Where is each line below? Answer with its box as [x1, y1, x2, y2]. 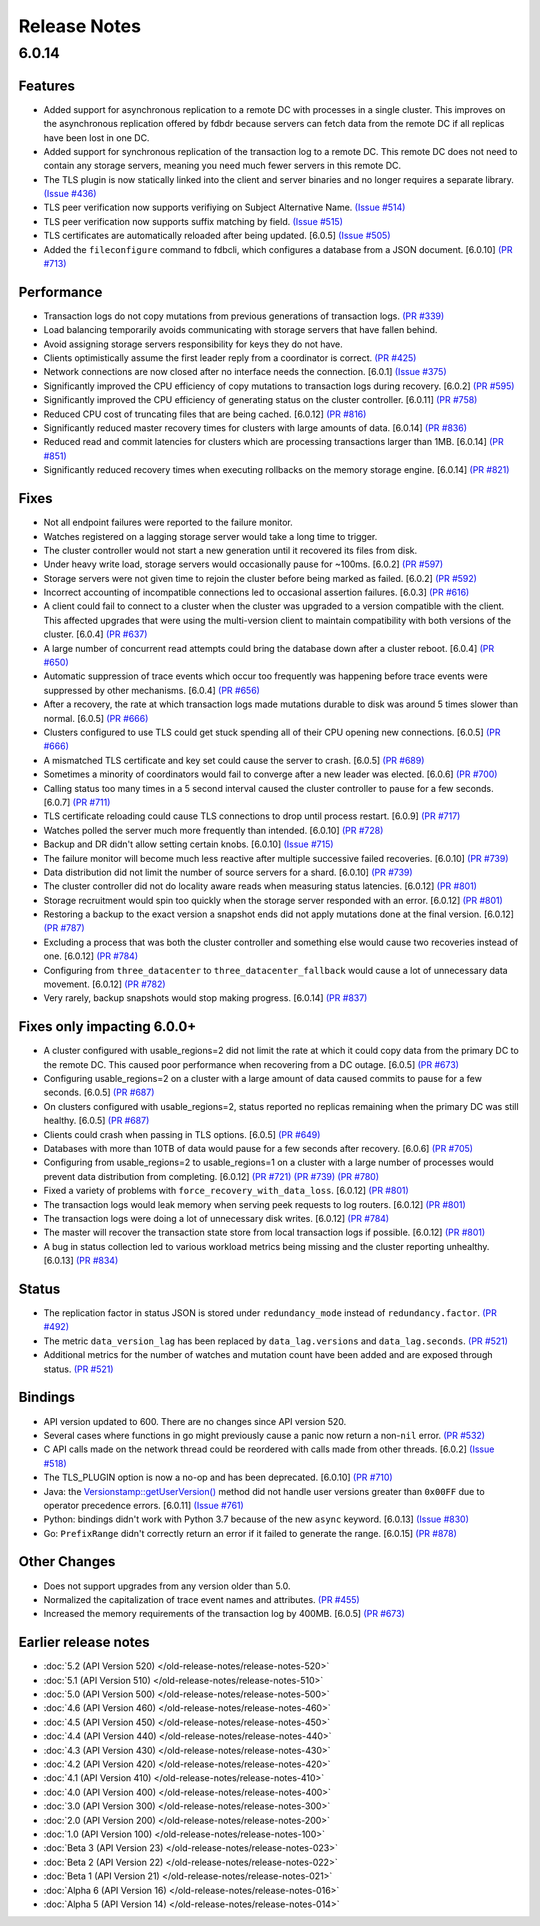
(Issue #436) [43, 188, 97, 200]
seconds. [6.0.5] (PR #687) [43, 1086, 155, 1099]
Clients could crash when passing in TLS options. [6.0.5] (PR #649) [43, 1128, 321, 1140]
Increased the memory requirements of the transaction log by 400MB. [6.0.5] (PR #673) [43, 1608, 405, 1620]
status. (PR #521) [43, 1363, 114, 1375]
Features [18, 77, 75, 94]
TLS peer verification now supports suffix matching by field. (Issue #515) [43, 215, 344, 227]
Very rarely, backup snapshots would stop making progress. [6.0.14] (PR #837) [43, 992, 368, 1004]
